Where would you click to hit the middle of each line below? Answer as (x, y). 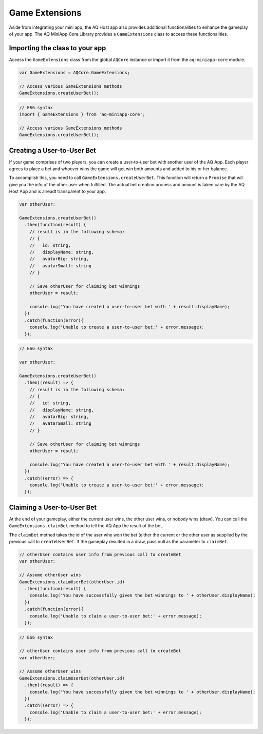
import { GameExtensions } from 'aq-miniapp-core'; (82, 114)
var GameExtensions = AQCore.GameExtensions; (75, 72)
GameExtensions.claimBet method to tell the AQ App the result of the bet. (86, 526)
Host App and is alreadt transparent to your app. (57, 191)
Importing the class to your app (57, 48)
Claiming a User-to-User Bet (53, 507)
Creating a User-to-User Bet (53, 150)
